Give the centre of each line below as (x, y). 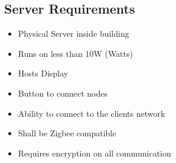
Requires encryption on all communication (94, 153)
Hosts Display (43, 73)
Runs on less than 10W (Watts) (75, 53)
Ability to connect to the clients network (92, 113)
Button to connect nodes (63, 93)
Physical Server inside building (74, 33)
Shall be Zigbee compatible (67, 133)
